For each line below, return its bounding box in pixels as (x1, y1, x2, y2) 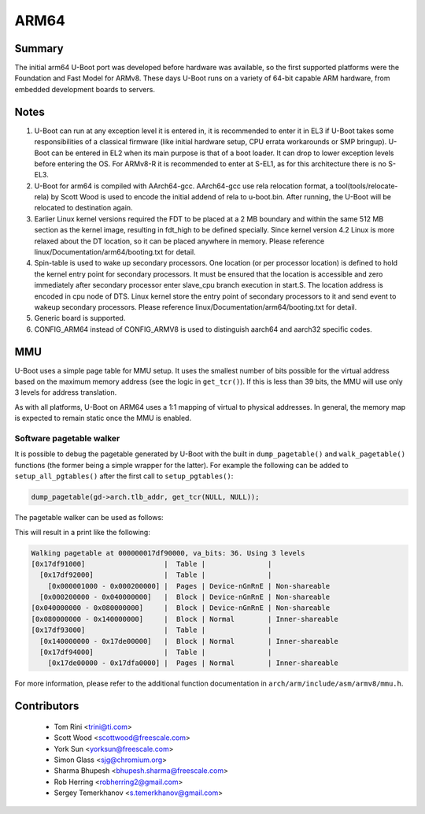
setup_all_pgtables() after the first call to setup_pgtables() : (14, 471, 234, 481)
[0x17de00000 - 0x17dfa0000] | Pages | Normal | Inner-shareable (47, 659, 338, 667)
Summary (14, 42, 64, 55)
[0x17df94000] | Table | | (39, 648, 272, 657)
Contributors (14, 700, 79, 713)
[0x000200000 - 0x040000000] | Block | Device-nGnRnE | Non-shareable (39, 593, 331, 602)
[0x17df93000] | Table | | (31, 626, 272, 634)
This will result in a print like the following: (14, 527, 151, 537)
